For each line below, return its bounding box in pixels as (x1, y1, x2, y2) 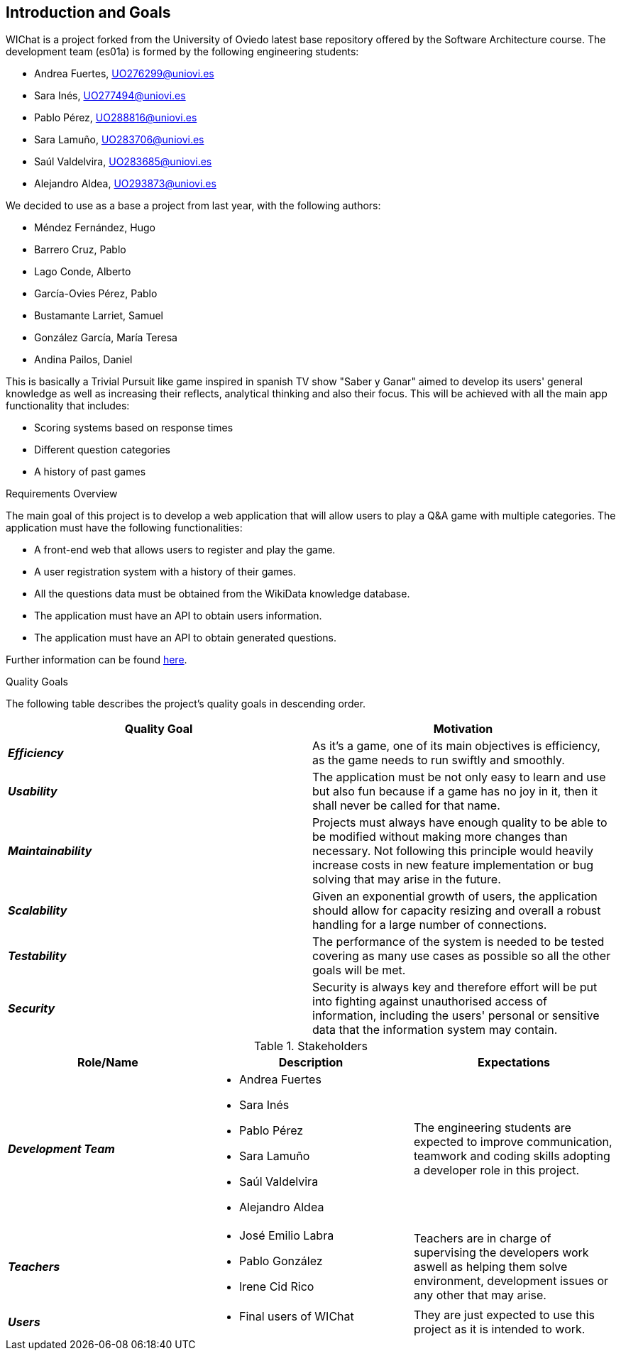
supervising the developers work (413, 1245, 589, 1260)
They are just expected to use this (413, 1308, 595, 1323)
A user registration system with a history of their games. (34, 566, 297, 578)
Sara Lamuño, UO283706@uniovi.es (34, 133, 204, 146)
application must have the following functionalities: (6, 522, 243, 534)
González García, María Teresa (34, 331, 177, 344)
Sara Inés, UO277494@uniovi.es (34, 89, 186, 102)
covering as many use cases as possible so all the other (312, 949, 611, 964)
